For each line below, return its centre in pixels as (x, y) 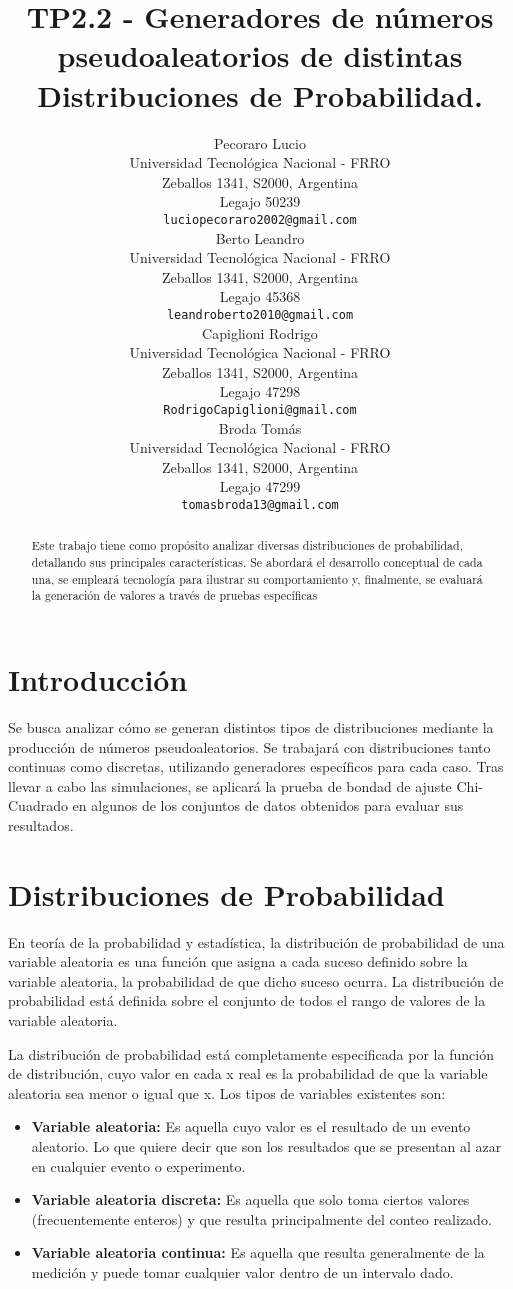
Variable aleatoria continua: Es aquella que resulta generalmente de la (258, 1252)
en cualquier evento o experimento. (138, 1165)
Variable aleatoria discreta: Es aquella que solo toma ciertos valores (250, 1199)
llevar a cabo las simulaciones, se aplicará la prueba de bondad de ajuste (230, 785)
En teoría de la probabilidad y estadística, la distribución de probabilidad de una (256, 941)
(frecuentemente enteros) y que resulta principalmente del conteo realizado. (261, 1218)
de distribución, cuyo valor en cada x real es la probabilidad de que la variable (248, 1073)
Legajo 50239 (260, 201)
